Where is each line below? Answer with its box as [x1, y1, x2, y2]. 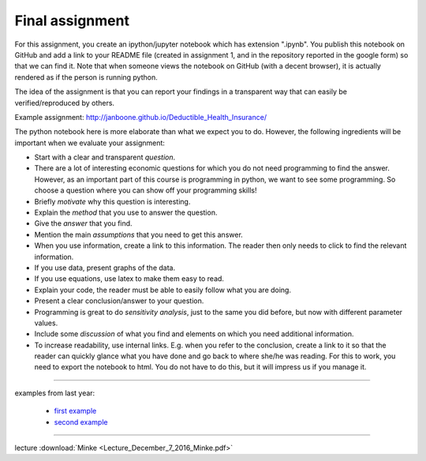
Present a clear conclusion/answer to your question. [34, 296, 204, 305]
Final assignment [14, 12, 130, 29]
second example [54, 417, 108, 426]
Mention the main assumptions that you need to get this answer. [34, 230, 244, 239]
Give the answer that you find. [34, 219, 133, 228]
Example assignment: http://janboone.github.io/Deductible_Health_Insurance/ [14, 112, 267, 122]
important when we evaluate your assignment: [14, 138, 166, 148]
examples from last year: [14, 388, 95, 398]
